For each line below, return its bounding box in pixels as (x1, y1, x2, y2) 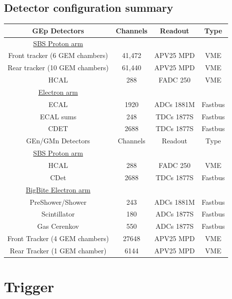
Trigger (4, 276, 55, 297)
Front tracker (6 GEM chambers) (8, 50, 108, 60)
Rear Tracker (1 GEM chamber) (9, 245, 107, 255)
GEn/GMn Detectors (26, 136, 90, 146)
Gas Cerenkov (37, 221, 79, 231)
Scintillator (41, 209, 75, 219)
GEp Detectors (32, 25, 84, 35)
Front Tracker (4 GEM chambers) (7, 233, 109, 244)
